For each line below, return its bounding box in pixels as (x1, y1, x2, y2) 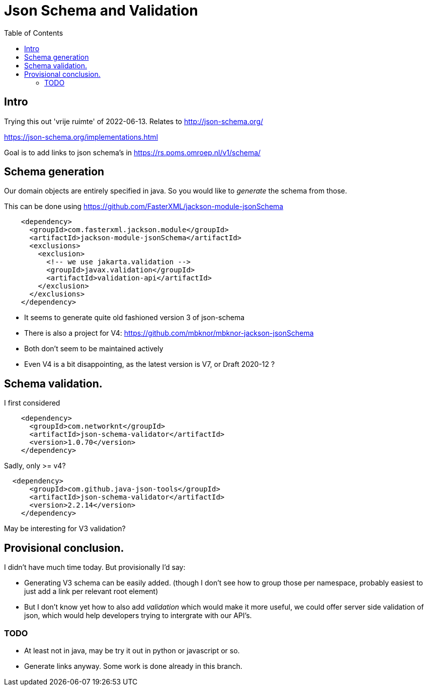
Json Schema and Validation (4, 2, 198, 19)
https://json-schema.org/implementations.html (4, 132, 158, 141)
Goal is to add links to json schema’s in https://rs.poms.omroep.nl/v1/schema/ (4, 148, 261, 157)
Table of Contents (4, 28, 63, 37)
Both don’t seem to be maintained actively (24, 344, 163, 353)
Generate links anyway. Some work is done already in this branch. (24, 661, 242, 670)
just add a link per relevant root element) (24, 587, 158, 596)
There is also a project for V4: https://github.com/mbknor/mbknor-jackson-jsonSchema (24, 329, 314, 338)
